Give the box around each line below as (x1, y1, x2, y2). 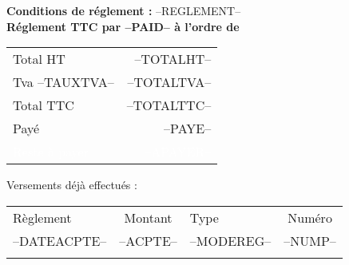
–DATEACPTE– (13, 231, 107, 250)
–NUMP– (284, 231, 336, 250)
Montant (124, 208, 173, 227)
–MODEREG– (189, 231, 272, 250)
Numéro (288, 208, 332, 227)
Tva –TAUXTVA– (13, 73, 114, 92)
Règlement (13, 208, 72, 227)
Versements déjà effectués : (6, 176, 137, 193)
